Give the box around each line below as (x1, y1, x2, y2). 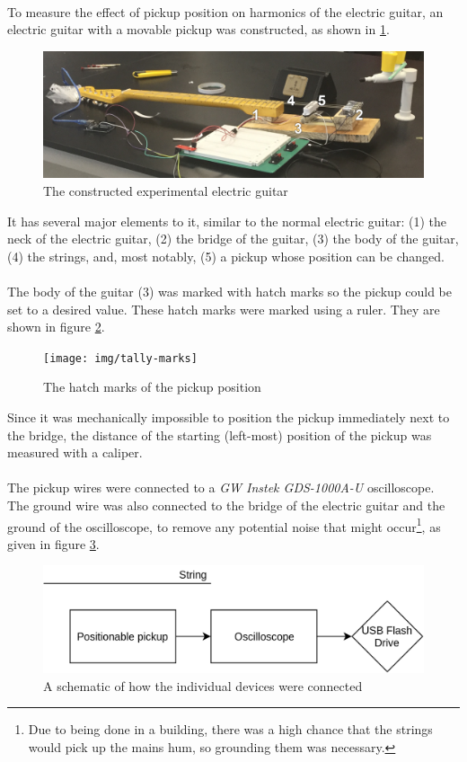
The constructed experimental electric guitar (43, 181, 288, 199)
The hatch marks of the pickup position (43, 377, 261, 396)
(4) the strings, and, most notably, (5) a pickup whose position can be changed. (7, 246, 445, 265)
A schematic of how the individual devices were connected (43, 676, 363, 695)
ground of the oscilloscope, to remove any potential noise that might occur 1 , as (7, 514, 441, 536)
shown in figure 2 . (7, 317, 105, 336)
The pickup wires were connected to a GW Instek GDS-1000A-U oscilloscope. (7, 478, 435, 497)
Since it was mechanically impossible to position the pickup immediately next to (7, 407, 450, 426)
